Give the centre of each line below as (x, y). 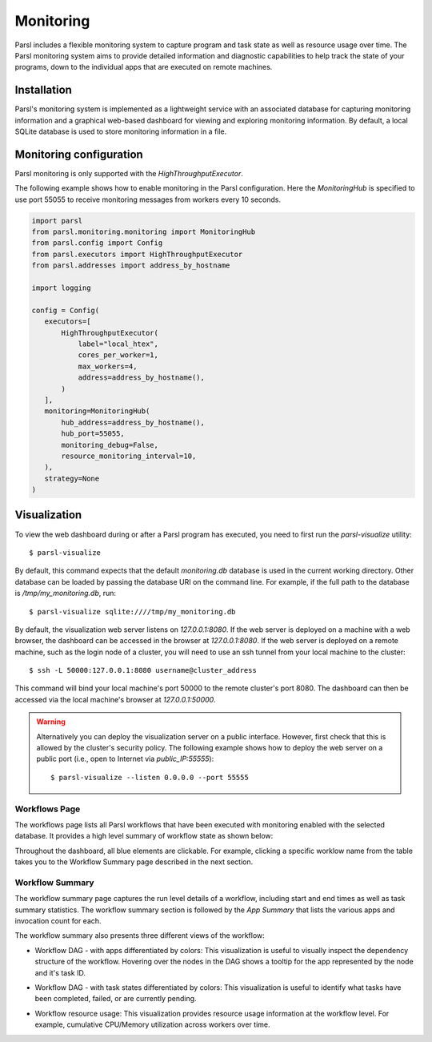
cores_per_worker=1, (118, 355)
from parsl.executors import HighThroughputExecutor (137, 254)
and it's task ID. (60, 972)
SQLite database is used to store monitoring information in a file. (121, 131)
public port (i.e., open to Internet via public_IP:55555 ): (125, 759)
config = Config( (66, 310)
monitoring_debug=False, (110, 445)
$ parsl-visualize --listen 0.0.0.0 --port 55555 (150, 777)
